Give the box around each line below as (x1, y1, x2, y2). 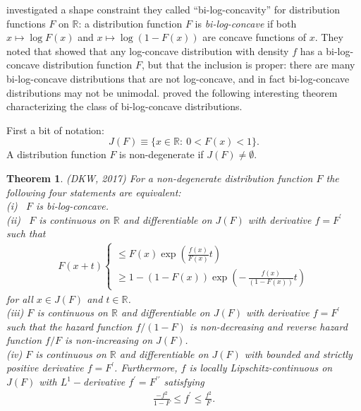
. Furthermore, (114, 360, 178, 375)
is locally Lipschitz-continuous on (189, 360, 333, 375)
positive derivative (6, 360, 84, 375)
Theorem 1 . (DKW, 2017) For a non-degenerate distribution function (6, 170, 313, 185)
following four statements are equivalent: (6, 184, 181, 199)
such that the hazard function (6, 318, 133, 333)
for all (6, 291, 33, 306)
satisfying (164, 374, 204, 389)
